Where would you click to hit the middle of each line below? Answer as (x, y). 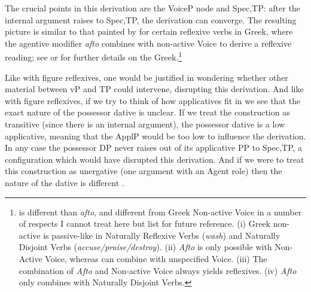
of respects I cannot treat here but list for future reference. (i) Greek (145, 223)
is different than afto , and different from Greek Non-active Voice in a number (160, 212)
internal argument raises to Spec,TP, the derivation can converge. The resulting (151, 19)
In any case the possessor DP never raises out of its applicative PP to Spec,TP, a (154, 147)
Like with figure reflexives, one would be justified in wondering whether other (147, 77)
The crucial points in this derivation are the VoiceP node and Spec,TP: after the (153, 8)
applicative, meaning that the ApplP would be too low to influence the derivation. (155, 136)
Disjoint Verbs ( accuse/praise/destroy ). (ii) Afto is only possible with (145, 247)
